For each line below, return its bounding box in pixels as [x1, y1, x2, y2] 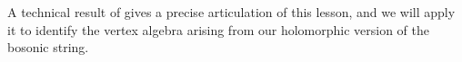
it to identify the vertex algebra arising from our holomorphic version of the [7, 20, 430, 39]
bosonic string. [7, 38, 89, 57]
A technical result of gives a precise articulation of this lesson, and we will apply [7, 3, 456, 21]
